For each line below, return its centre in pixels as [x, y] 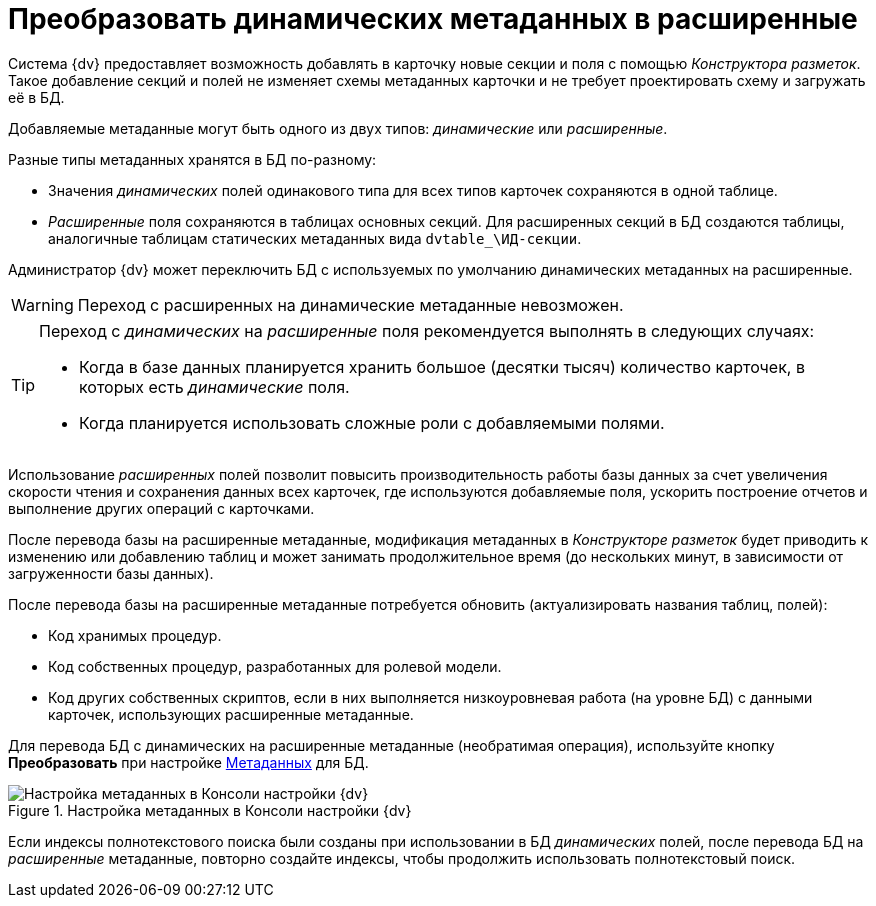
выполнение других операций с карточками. [161, 508]
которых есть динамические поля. [214, 386]
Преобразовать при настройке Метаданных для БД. [188, 762]
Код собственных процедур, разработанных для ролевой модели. [275, 666]
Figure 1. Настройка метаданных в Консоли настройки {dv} [210, 810]
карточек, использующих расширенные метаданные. [231, 714]
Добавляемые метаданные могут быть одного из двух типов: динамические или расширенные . [338, 128]
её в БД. [36, 97]
